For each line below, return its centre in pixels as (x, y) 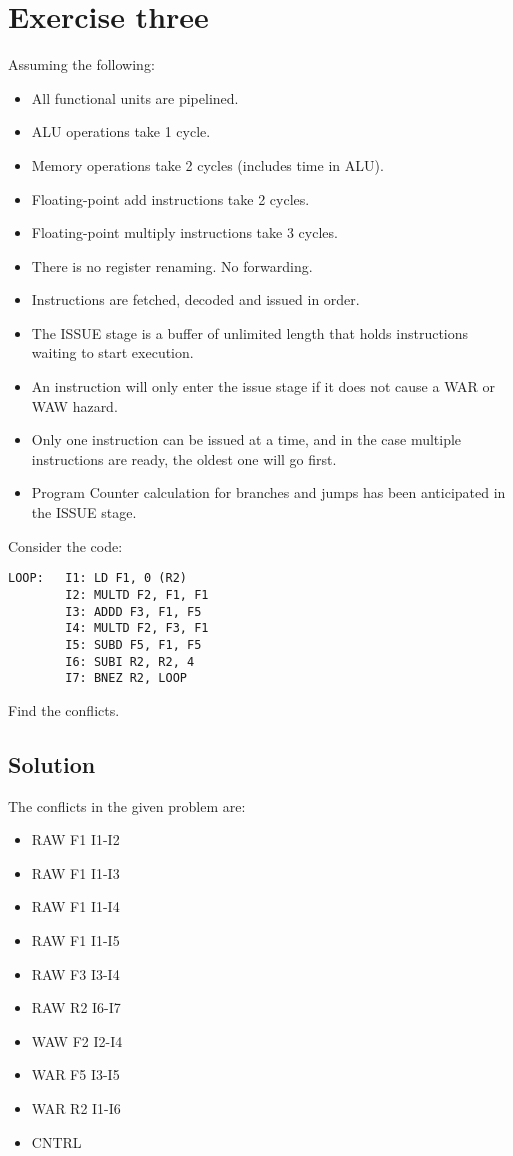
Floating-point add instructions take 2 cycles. (170, 198)
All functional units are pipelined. (135, 97)
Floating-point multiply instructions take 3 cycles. (184, 232)
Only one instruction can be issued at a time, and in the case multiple (246, 439)
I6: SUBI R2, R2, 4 (130, 661)
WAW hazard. (74, 405)
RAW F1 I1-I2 (75, 839)
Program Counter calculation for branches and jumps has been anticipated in (268, 492)
